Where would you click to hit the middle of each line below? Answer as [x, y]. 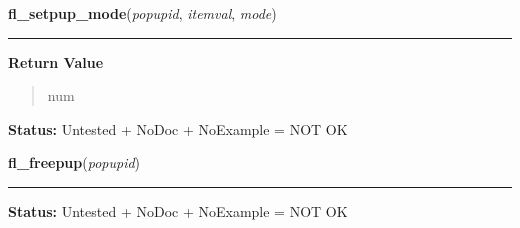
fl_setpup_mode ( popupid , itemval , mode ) [142, 13]
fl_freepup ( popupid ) [74, 162]
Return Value [56, 61]
